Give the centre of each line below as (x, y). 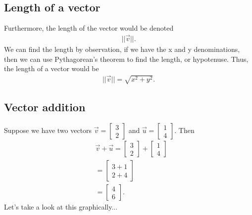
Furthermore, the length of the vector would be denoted (89, 28)
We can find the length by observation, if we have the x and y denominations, (122, 49)
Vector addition (45, 107)
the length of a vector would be (51, 68)
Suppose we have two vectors (48, 130)
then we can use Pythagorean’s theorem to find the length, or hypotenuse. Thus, (126, 59)
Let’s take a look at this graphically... (61, 207)
